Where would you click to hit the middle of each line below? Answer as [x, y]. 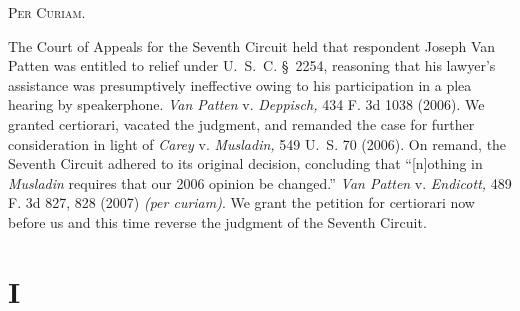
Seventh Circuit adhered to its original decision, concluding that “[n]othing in [245, 163]
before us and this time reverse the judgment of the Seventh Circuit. [217, 221]
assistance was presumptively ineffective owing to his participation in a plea [240, 84]
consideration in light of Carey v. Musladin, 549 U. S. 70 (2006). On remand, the [257, 143]
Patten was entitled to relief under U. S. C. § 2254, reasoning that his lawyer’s [252, 65]
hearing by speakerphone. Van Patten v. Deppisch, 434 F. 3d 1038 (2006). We [246, 104]
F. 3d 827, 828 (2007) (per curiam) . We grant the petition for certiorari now [241, 202]
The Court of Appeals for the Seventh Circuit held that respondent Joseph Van [252, 45]
